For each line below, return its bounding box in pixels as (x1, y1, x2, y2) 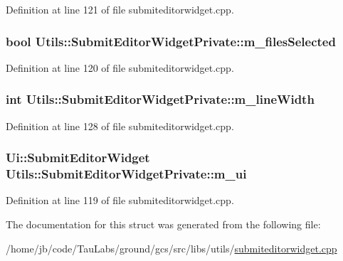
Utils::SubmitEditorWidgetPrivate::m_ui (6, 165, 247, 183)
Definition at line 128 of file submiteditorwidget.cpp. (6, 118, 234, 133)
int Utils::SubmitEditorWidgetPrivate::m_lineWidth (6, 90, 315, 108)
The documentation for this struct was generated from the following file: (6, 216, 321, 231)
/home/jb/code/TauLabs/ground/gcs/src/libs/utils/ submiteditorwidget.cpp (6, 240, 337, 255)
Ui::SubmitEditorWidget (6, 149, 150, 166)
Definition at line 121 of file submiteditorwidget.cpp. (6, 2, 234, 16)
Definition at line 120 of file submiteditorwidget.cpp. (6, 60, 234, 75)
